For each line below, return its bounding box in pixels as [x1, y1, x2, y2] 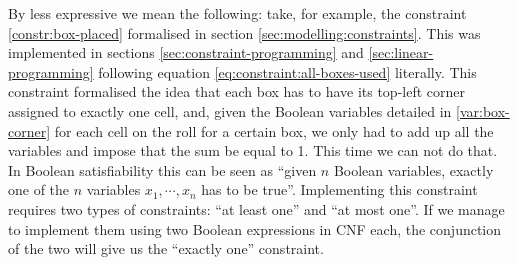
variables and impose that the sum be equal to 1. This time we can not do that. [8, 140, 498, 161]
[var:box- [456, 100, 510, 121]
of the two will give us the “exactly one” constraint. [8, 238, 324, 259]
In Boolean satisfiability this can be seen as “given [8, 159, 317, 180]
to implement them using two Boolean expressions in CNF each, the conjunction [8, 218, 502, 239]
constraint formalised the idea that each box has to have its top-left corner [8, 81, 466, 102]
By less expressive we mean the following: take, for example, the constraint [8, 3, 467, 23]
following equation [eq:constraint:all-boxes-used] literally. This [98, 61, 477, 82]
